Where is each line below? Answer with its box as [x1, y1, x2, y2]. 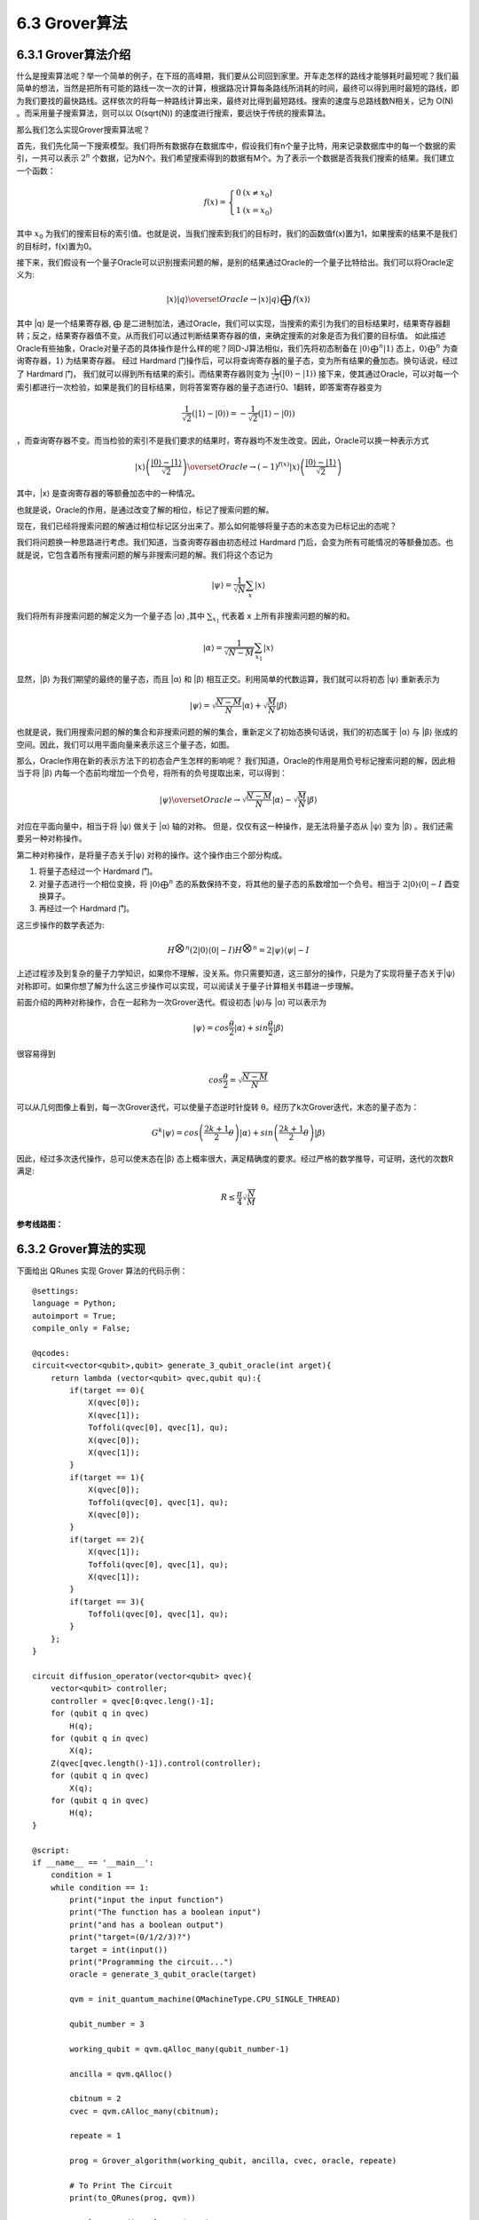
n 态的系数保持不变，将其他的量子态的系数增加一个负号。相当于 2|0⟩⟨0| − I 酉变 [169, 877, 460, 889]
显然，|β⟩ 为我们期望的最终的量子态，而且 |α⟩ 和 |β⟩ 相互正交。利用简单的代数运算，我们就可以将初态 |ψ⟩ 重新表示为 [16, 673, 440, 684]
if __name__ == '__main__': [32, 1857, 154, 1867]
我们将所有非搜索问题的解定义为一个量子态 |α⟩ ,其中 [16, 610, 206, 621]
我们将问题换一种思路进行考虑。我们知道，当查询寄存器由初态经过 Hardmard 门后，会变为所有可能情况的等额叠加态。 [16, 537, 446, 548]
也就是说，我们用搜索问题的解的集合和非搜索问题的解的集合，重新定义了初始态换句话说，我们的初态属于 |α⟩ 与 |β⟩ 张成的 [16, 726, 459, 737]
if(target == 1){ [69, 1472, 145, 1482]
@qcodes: [32, 1348, 70, 1358]
